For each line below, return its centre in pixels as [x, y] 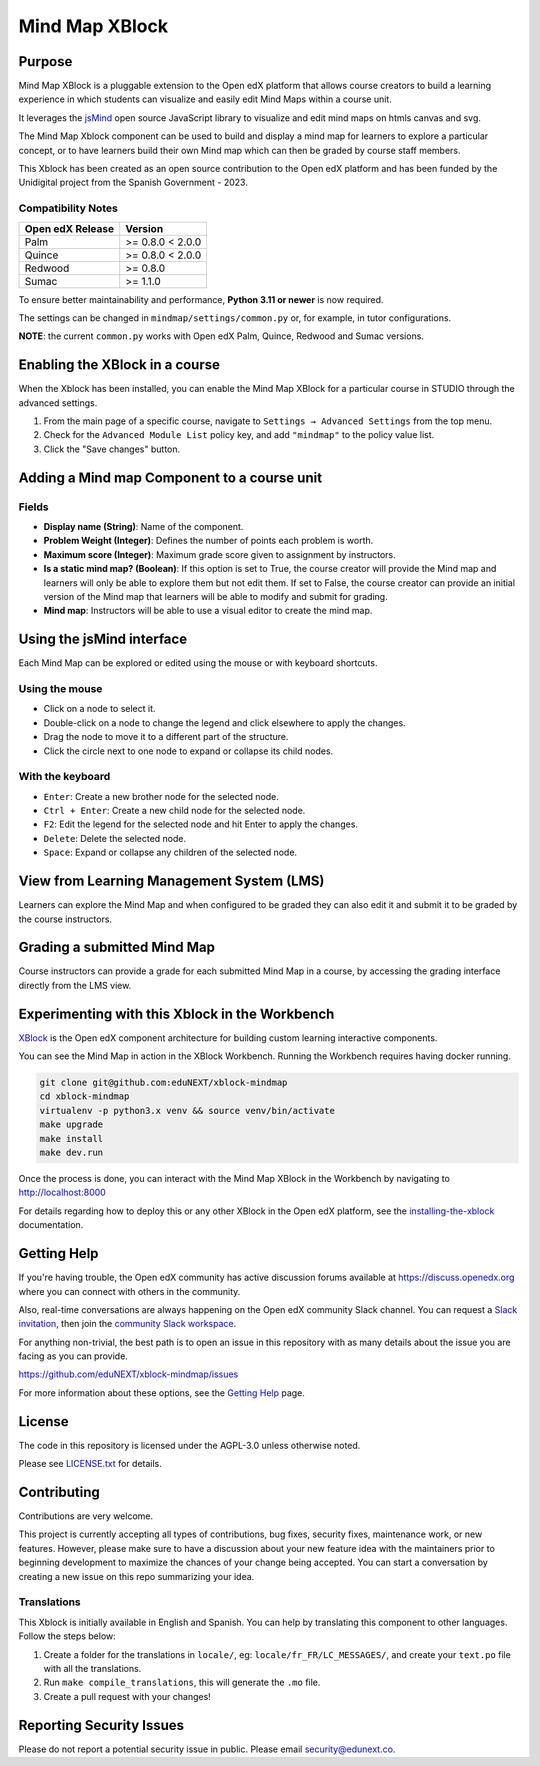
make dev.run [71, 1153]
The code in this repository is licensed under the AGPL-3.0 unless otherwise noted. [189, 1445]
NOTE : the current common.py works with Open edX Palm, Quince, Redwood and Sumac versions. [221, 336]
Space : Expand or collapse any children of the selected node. [170, 852]
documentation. [51, 1225]
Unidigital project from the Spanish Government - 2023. [133, 182]
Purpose [45, 61]
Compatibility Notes [68, 208]
